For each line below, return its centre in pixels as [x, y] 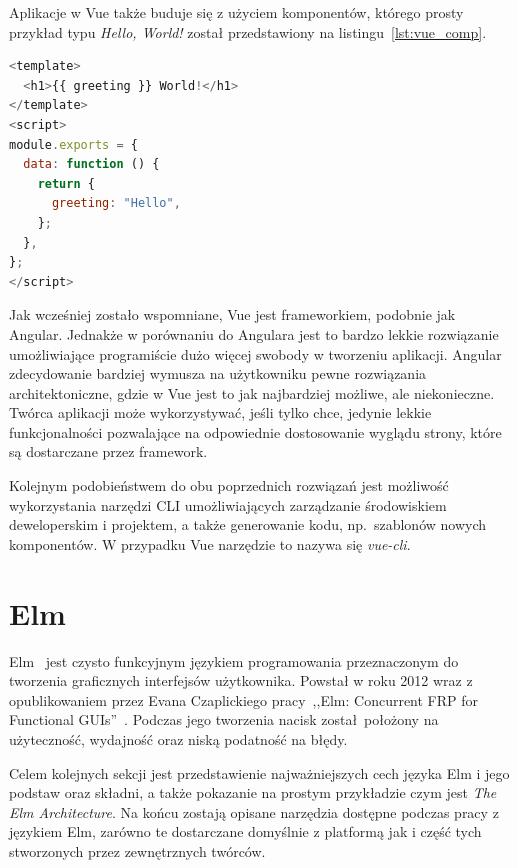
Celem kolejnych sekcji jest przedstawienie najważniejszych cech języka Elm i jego [259, 772]
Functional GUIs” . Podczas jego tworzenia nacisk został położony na [224, 719]
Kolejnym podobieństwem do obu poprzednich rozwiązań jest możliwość [229, 485]
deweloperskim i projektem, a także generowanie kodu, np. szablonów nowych [248, 524]
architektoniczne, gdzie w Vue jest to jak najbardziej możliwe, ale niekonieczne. [252, 392]
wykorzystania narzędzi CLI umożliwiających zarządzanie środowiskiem [228, 504]
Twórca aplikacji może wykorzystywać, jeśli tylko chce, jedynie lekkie [220, 412]
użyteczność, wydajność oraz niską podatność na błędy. [178, 738]
